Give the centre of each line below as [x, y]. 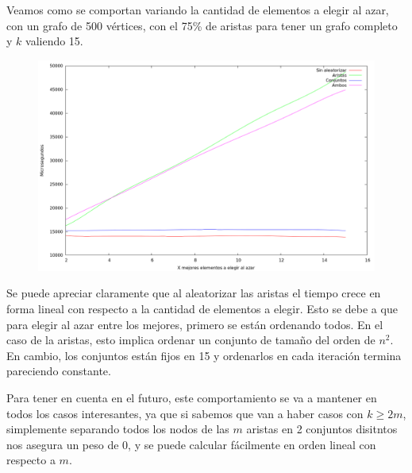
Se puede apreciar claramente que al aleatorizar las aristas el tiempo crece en [194, 293]
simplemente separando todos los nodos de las [118, 429]
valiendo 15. [54, 41]
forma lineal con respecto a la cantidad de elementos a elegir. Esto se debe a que [202, 308]
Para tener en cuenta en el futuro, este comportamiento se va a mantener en [192, 397]
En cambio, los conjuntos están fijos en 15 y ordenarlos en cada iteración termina [204, 355]
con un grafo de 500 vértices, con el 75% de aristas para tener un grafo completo [202, 25]
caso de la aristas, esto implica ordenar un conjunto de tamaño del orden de [191, 340]
